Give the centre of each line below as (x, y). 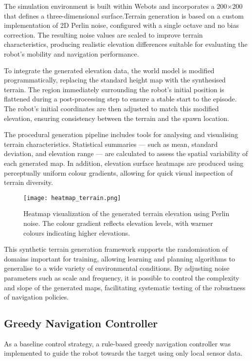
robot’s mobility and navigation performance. (72, 53)
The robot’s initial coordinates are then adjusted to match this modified (111, 108)
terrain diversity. (28, 182)
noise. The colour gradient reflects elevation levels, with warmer (118, 223)
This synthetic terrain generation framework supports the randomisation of (116, 249)
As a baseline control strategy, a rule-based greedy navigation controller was (117, 343)
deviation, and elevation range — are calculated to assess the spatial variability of (126, 153)
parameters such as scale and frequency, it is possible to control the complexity (122, 277)
